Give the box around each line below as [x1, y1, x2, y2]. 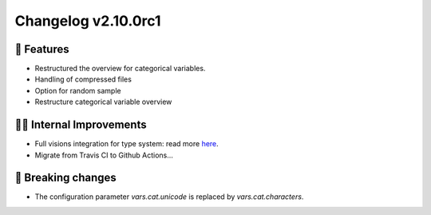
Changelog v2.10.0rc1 [14, 12, 161, 30]
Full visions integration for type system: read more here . [34, 139, 219, 149]
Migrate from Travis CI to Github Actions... [34, 150, 173, 160]
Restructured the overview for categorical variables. [34, 64, 206, 74]
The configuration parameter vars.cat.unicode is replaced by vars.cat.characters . [34, 192, 304, 201]
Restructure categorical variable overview [34, 97, 172, 107]
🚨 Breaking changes [14, 171, 117, 185]
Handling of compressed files [34, 74, 132, 84]
